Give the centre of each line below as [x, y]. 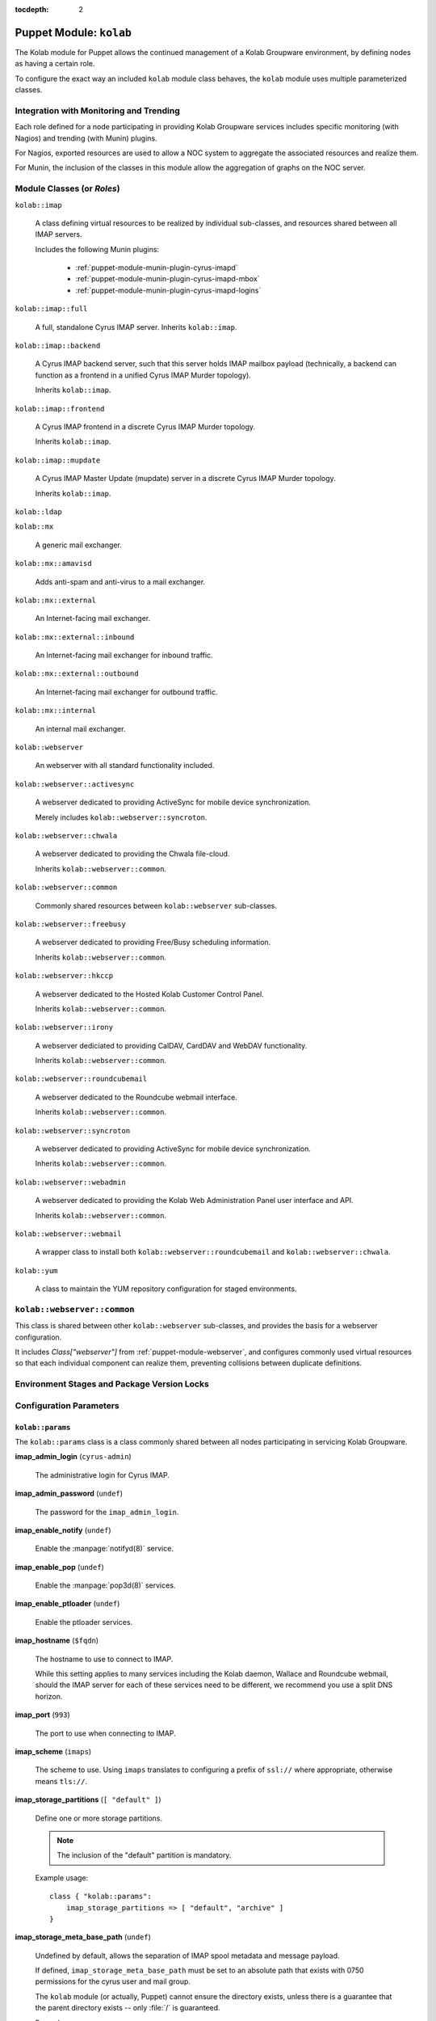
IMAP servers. [59, 234]
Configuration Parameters [67, 1405]
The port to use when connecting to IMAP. [106, 1733]
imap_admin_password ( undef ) [69, 1494]
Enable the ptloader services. [84, 1622]
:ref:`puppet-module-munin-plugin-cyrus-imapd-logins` [168, 290]
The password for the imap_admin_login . [107, 1512]
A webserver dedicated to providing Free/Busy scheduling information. [153, 943]
